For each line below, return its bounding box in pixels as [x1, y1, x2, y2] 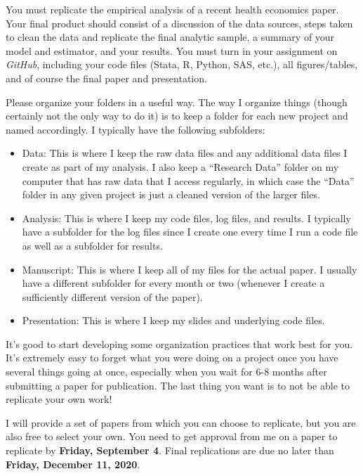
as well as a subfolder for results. [22, 238, 163, 252]
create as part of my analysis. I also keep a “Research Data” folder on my [22, 159, 339, 174]
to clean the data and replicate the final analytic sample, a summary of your [6, 30, 335, 44]
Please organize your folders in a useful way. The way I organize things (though [6, 94, 348, 109]
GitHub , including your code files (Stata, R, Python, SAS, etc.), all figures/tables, [6, 57, 358, 72]
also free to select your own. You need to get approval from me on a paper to [6, 429, 338, 444]
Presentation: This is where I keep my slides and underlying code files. [22, 313, 325, 328]
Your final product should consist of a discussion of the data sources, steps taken [6, 15, 353, 30]
